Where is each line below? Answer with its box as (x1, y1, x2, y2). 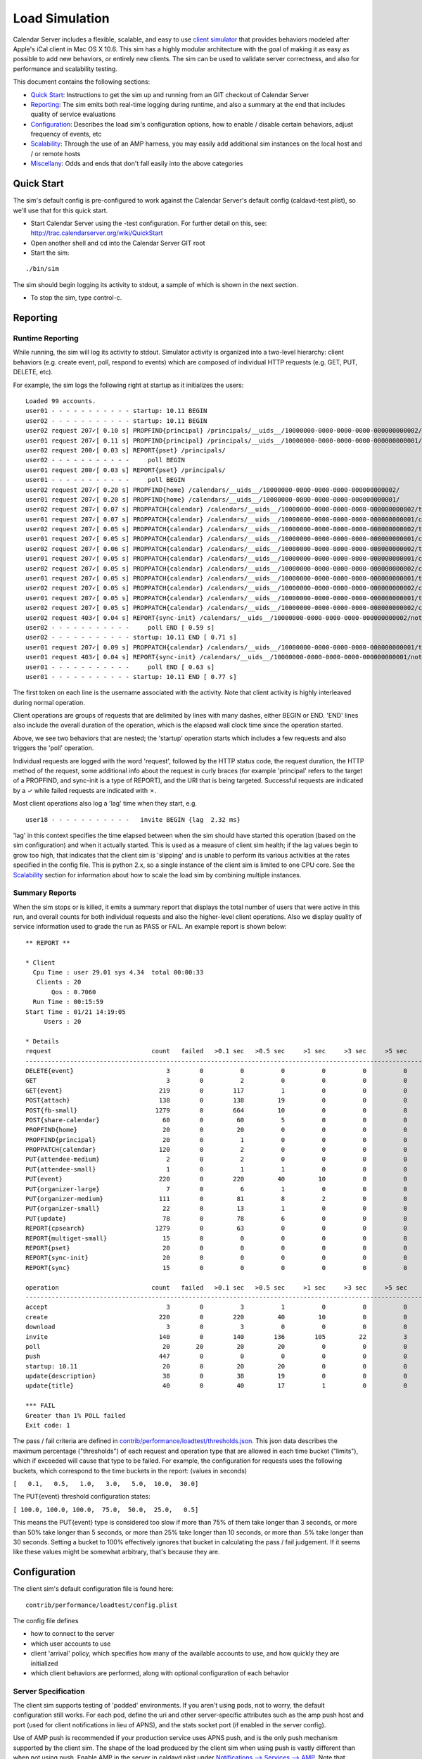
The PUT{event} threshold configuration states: (13, 1492, 151, 1501)
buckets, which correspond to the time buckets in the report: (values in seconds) (13, 1466, 248, 1475)
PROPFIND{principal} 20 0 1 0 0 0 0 (25, 1136, 408, 1143)
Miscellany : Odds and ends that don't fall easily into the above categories (30, 159, 243, 168)
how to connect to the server (30, 1630, 115, 1638)
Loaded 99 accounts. (25, 397, 96, 405)
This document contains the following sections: (13, 77, 151, 86)
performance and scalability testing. (13, 64, 117, 73)
